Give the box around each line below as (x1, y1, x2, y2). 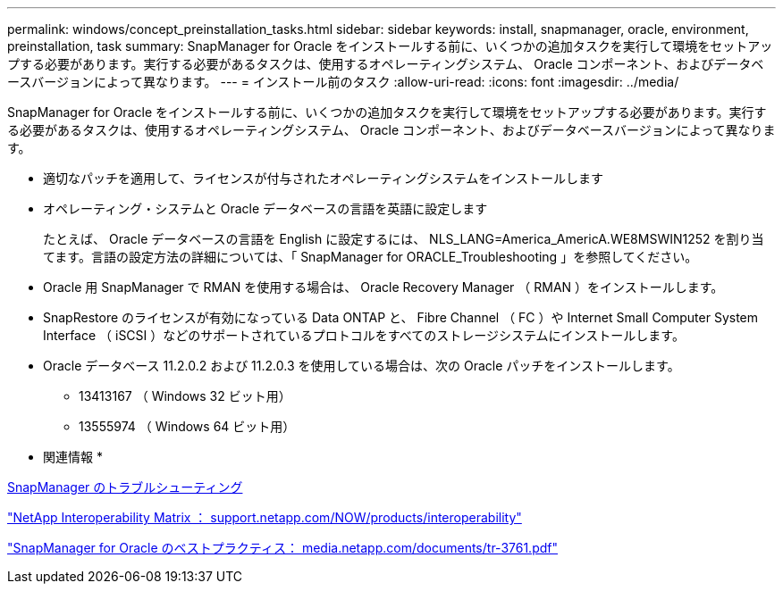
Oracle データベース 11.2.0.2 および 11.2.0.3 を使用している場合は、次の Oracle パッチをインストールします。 (43, 358, 680, 373)
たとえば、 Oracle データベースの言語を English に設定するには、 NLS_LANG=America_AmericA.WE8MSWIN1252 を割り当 (43, 231, 764, 246)
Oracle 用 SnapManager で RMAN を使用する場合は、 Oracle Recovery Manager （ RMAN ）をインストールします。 (43, 279, 724, 295)
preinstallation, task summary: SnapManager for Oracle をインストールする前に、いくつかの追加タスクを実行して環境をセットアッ (7, 38, 773, 54)
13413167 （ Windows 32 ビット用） (79, 388, 291, 404)
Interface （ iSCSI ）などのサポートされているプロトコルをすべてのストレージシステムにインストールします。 (43, 328, 685, 343)
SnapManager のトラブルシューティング (7, 479, 243, 495)
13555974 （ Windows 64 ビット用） (79, 419, 296, 434)
